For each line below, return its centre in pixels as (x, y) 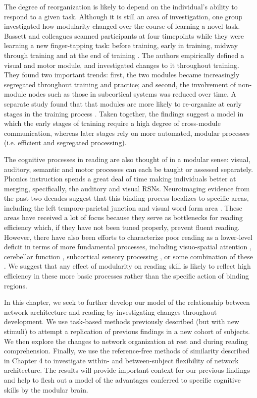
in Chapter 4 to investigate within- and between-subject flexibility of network (121, 360)
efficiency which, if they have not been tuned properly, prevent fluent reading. (122, 227)
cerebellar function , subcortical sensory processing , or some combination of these (128, 256)
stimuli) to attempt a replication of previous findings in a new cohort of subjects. (127, 331)
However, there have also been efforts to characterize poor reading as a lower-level (128, 237)
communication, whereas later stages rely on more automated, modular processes (127, 133)
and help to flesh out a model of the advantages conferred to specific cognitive (122, 379)
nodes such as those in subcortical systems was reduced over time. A (132, 94)
